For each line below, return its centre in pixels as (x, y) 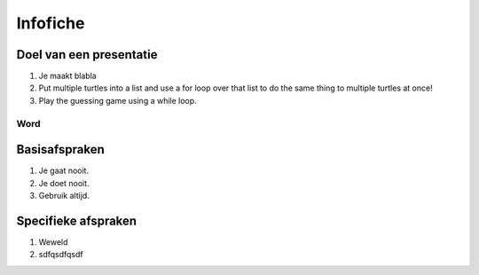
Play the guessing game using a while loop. (118, 100)
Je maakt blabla (67, 76)
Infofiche (51, 23)
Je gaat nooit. (63, 171)
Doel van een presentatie (87, 55)
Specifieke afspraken (77, 220)
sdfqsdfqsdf (61, 255)
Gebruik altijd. (64, 196)
